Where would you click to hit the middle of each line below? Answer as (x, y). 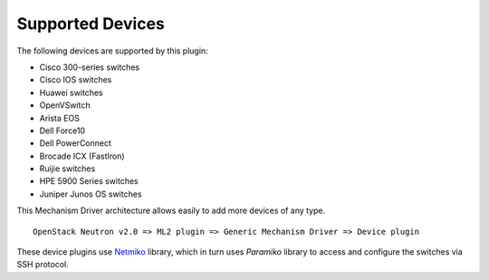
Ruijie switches (67, 169)
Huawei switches (71, 92)
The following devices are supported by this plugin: (112, 51)
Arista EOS (60, 118)
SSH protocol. (43, 265)
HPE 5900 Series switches (89, 181)
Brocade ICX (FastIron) (82, 156)
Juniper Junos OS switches (91, 194)
